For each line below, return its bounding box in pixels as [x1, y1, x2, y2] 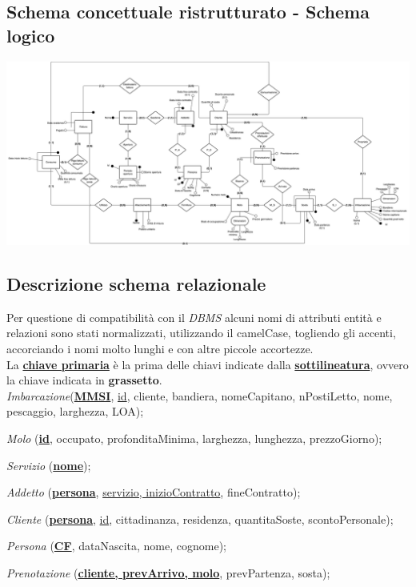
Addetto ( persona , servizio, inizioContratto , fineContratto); [6, 484, 301, 501]
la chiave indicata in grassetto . [6, 372, 162, 388]
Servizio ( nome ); [6, 456, 91, 473]
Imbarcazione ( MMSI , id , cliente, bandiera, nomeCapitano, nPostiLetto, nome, [6, 387, 393, 404]
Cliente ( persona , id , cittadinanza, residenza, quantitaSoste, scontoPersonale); [6, 510, 394, 527]
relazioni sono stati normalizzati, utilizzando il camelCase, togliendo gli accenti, [6, 324, 396, 341]
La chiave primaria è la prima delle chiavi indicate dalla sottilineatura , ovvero [6, 356, 409, 372]
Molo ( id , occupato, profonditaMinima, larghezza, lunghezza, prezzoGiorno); [6, 429, 382, 446]
